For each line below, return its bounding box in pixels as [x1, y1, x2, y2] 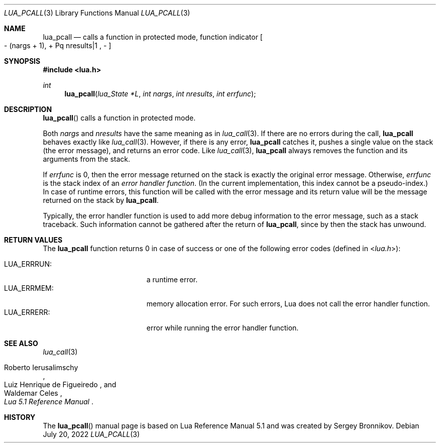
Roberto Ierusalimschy [4, 363, 78, 372]
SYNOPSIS [4, 57, 41, 65]
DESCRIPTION [4, 105, 52, 114]
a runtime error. [146, 275, 198, 284]
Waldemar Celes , [4, 389, 62, 397]
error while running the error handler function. [146, 323, 299, 332]
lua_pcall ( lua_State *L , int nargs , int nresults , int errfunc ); [64, 89, 256, 98]
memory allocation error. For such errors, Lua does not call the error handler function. [146, 299, 430, 308]
